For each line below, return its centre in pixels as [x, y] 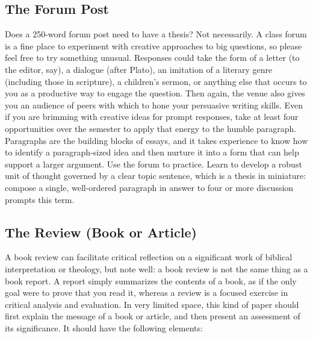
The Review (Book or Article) [101, 232]
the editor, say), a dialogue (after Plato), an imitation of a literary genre [139, 69]
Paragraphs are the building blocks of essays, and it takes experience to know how [156, 140]
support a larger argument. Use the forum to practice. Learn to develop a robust [153, 164]
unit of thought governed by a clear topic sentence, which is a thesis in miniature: [156, 176]
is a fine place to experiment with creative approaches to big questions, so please [153, 45]
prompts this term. [40, 199]
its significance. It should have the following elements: [104, 327]
